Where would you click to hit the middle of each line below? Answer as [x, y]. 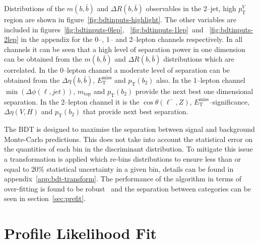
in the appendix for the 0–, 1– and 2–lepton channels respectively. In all [132, 39]
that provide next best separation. [136, 111]
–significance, [229, 101]
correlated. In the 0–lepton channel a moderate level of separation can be [117, 70]
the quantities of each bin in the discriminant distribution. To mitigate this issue [128, 149]
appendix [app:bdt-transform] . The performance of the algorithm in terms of [123, 179]
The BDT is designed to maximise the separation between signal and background [129, 129]
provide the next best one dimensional [194, 91]
